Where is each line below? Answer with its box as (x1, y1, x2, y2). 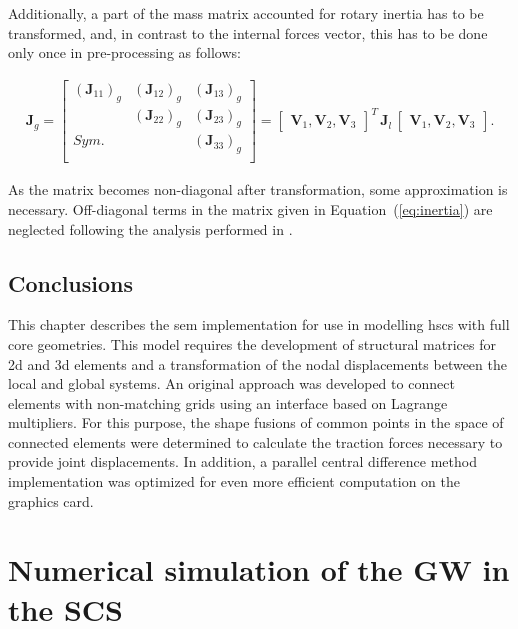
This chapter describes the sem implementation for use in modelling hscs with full (8, 314, 510, 335)
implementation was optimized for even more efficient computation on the (8, 471, 461, 492)
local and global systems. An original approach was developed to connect (8, 373, 455, 394)
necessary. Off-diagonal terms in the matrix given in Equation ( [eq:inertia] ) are (8, 198, 493, 219)
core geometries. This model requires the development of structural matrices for (8, 333, 496, 354)
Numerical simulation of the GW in (8, 549, 510, 590)
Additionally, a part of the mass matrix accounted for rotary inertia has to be (8, 3, 484, 23)
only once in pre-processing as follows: (8, 42, 241, 63)
